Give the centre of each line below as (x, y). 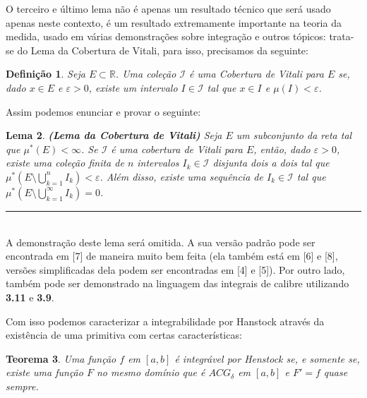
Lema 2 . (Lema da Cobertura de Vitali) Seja (114, 135)
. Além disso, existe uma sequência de (181, 176)
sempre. (22, 386)
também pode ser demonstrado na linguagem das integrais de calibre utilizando (178, 283)
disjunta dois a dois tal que (271, 163)
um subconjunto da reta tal (294, 135)
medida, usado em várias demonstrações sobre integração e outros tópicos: (166, 36)
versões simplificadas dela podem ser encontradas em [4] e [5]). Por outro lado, (175, 269)
